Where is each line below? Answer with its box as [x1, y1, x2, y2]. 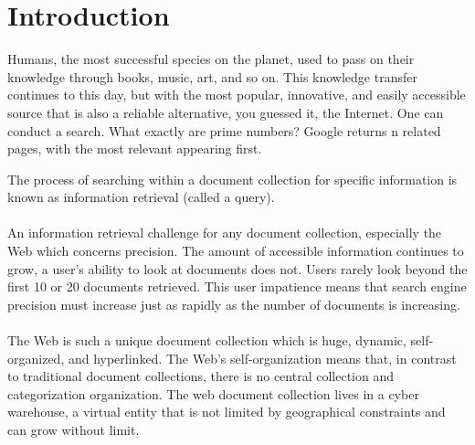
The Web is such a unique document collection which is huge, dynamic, [7, 331, 406, 350]
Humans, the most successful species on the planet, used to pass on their [7, 49, 415, 69]
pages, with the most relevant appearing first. [7, 139, 262, 158]
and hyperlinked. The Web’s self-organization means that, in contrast [68, 348, 457, 367]
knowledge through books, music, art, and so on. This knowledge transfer [7, 67, 417, 86]
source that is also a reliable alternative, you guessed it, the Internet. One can [7, 102, 444, 122]
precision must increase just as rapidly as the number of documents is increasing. [7, 294, 460, 313]
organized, [7, 348, 65, 367]
